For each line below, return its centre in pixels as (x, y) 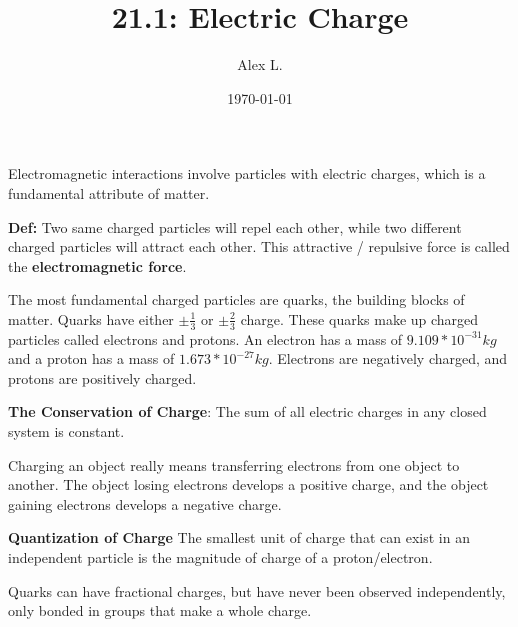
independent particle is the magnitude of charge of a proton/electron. (220, 557)
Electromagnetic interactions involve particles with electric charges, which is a (247, 173)
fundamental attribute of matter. (109, 192)
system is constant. (66, 431)
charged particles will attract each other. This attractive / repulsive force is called (259, 246)
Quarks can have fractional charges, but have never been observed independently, (257, 590)
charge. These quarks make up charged (359, 318)
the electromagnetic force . (97, 265)
